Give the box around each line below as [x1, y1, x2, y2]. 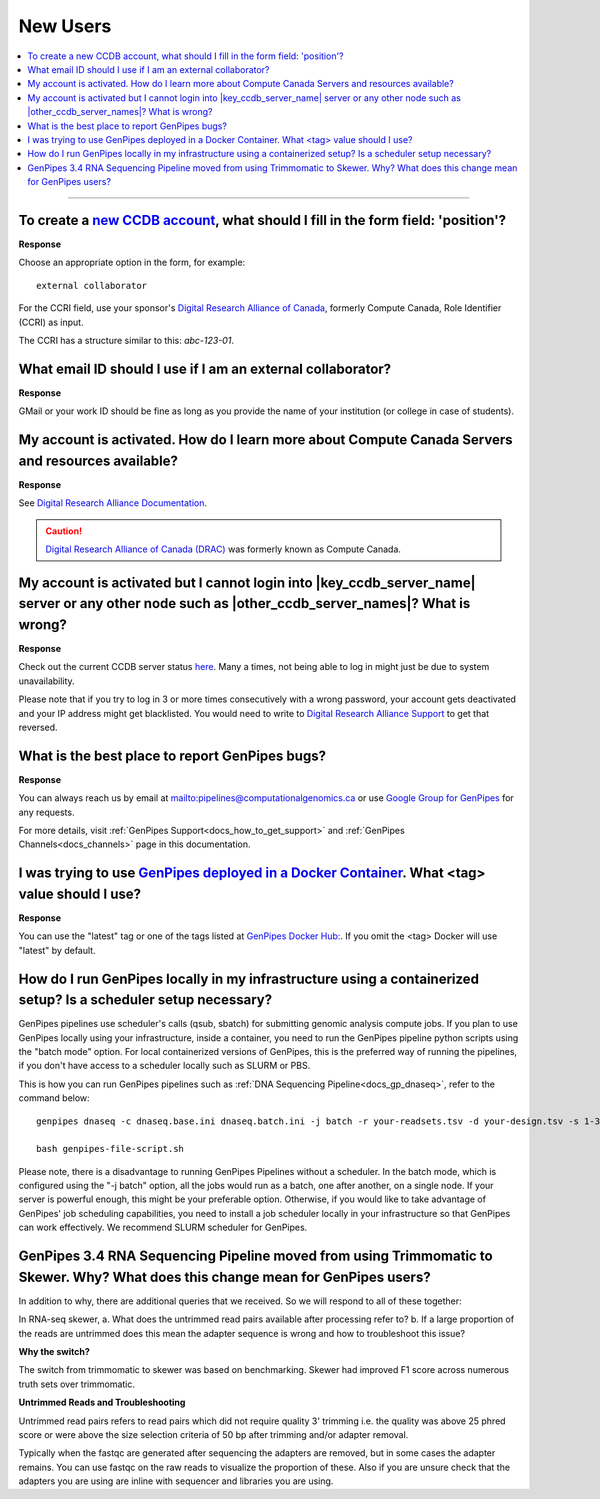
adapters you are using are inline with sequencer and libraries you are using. [18, 1475, 334, 1487]
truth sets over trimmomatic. [18, 1378, 135, 1390]
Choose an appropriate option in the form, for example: [18, 256, 246, 269]
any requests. [18, 806, 75, 818]
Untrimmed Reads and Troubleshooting [18, 1396, 186, 1409]
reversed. [18, 721, 59, 733]
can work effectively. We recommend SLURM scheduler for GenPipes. [18, 1221, 308, 1234]
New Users [18, 15, 112, 37]
